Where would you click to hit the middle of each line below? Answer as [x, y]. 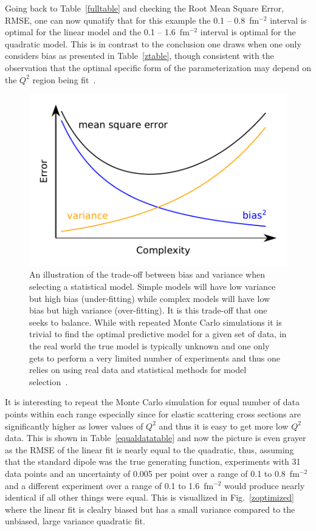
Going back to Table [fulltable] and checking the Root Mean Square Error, [144, 8]
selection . [49, 381]
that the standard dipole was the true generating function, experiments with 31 [153, 461]
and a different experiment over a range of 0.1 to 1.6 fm [109, 485]
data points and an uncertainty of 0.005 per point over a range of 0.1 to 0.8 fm [152, 473]
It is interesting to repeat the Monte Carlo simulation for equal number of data [152, 402]
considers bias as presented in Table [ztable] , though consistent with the [139, 56]
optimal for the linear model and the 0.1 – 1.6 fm [97, 32]
